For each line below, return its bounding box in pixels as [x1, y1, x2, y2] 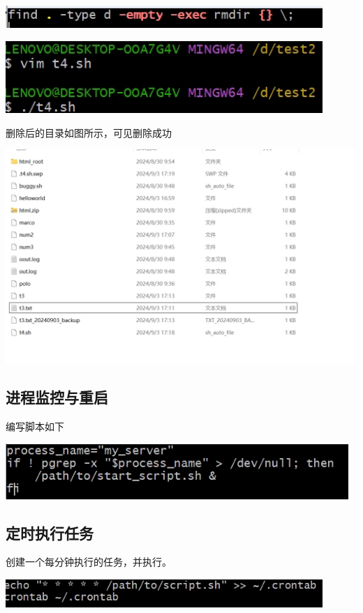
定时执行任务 [6, 522, 94, 543]
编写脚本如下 [6, 419, 64, 434]
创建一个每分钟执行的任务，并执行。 [6, 554, 172, 569]
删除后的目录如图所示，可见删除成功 [6, 125, 172, 139]
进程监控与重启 [6, 386, 108, 408]
